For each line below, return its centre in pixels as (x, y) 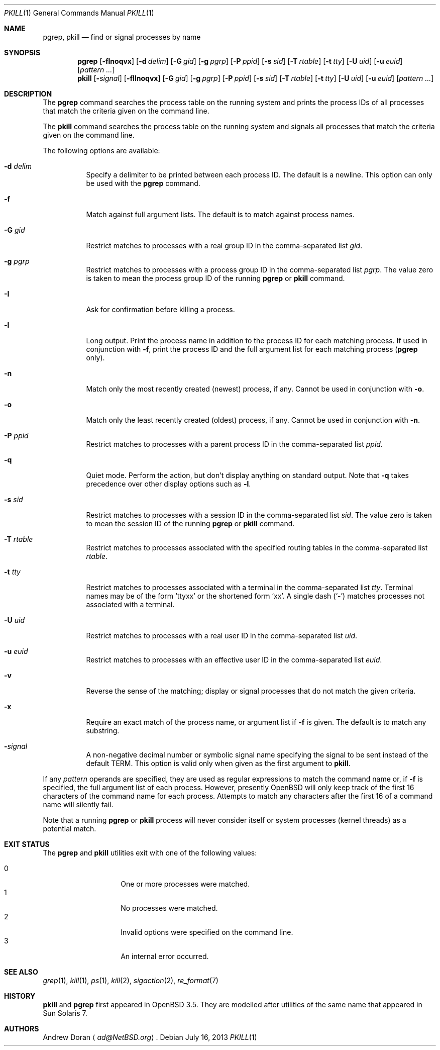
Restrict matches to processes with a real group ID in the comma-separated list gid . (224, 246)
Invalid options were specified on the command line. (207, 932)
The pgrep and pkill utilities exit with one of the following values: (150, 853)
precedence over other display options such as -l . (169, 484)
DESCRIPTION (28, 94)
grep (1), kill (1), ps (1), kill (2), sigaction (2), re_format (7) (131, 980)
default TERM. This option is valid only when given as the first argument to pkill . (218, 763)
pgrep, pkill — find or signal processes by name (122, 37)
